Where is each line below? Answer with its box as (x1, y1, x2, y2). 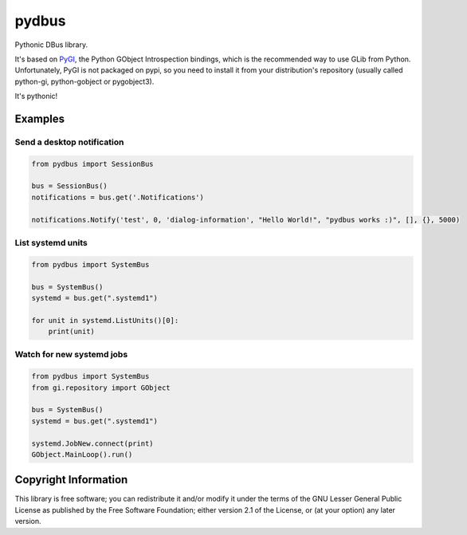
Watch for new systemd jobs (14, 349, 128, 360)
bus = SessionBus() (31, 182, 108, 191)
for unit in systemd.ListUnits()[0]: (31, 316, 179, 325)
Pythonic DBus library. (14, 40, 88, 49)
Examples (14, 112, 65, 125)
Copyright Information (14, 473, 128, 486)
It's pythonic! (14, 92, 58, 101)
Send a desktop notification (14, 136, 124, 148)
